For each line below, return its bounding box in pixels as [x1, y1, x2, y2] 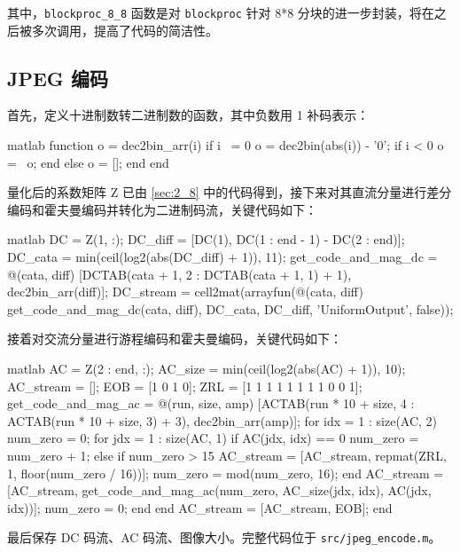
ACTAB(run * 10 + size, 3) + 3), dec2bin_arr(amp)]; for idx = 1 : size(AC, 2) [7, 411, 438, 430]
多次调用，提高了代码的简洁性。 [31, 20, 218, 39]
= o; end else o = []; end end [7, 153, 169, 171]
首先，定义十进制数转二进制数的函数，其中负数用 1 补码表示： [7, 106, 370, 124]
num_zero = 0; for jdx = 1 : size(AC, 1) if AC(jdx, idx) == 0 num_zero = [7, 429, 419, 447]
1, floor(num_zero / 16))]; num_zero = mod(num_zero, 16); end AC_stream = [7, 463, 444, 482]
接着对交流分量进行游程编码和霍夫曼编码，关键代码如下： [7, 329, 342, 348]
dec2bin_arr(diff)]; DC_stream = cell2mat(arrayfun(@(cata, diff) [7, 282, 363, 301]
